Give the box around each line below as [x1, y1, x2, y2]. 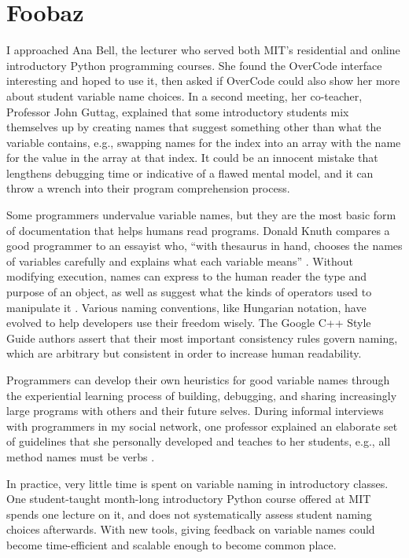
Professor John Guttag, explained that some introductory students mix [6, 103, 349, 119]
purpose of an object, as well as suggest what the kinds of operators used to [6, 284, 372, 300]
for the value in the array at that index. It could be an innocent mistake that [6, 149, 378, 166]
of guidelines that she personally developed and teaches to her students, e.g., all [6, 433, 391, 450]
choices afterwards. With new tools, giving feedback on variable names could [6, 521, 375, 538]
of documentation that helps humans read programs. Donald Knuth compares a [6, 222, 390, 238]
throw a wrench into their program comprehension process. [6, 180, 290, 196]
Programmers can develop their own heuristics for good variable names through [6, 372, 390, 387]
